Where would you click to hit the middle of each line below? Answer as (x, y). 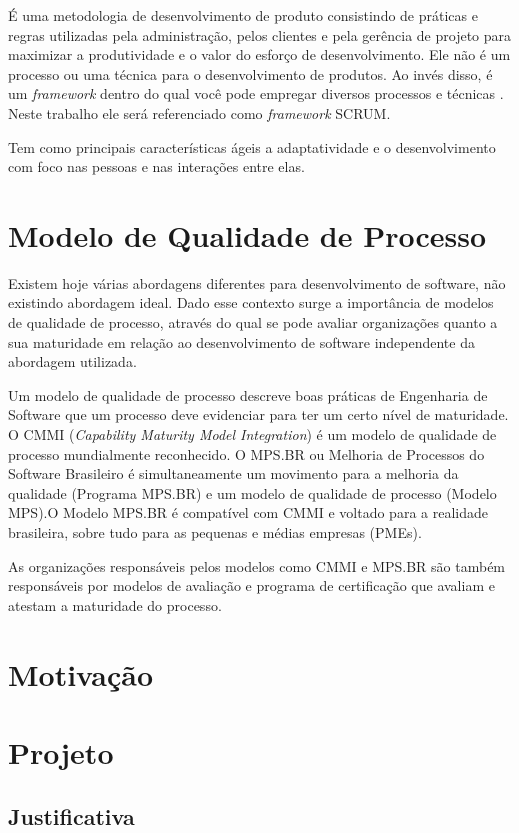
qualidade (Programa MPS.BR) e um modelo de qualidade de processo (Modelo (252, 492)
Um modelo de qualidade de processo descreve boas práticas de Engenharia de (248, 394)
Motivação (81, 673)
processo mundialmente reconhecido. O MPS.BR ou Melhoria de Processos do (246, 453)
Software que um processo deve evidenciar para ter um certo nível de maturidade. (258, 414)
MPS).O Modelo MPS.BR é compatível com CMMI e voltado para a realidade (248, 512)
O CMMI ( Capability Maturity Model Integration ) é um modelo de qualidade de (252, 434)
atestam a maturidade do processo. (115, 604)
